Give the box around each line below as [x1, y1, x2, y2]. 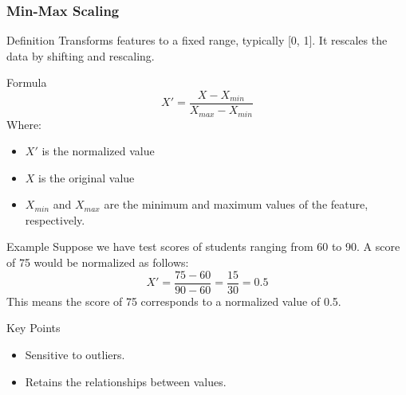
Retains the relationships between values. [25, 373, 227, 389]
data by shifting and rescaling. [6, 47, 155, 64]
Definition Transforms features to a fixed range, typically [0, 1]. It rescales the [6, 32, 388, 49]
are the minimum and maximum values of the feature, [104, 196, 369, 213]
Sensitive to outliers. [25, 346, 125, 362]
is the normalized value [41, 143, 155, 159]
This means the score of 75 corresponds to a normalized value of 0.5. [6, 292, 341, 309]
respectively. [25, 211, 85, 228]
